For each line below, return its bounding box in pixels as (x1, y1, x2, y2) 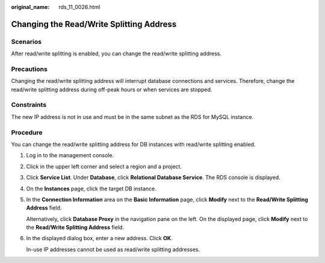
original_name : (11, 4, 50, 10)
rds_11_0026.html (58, 4, 101, 10)
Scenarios (11, 37, 42, 46)
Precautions (11, 65, 48, 73)
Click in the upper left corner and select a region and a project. (26, 163, 182, 170)
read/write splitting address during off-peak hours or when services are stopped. (11, 86, 212, 93)
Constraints (11, 101, 47, 109)
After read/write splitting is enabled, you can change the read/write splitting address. (11, 50, 222, 57)
